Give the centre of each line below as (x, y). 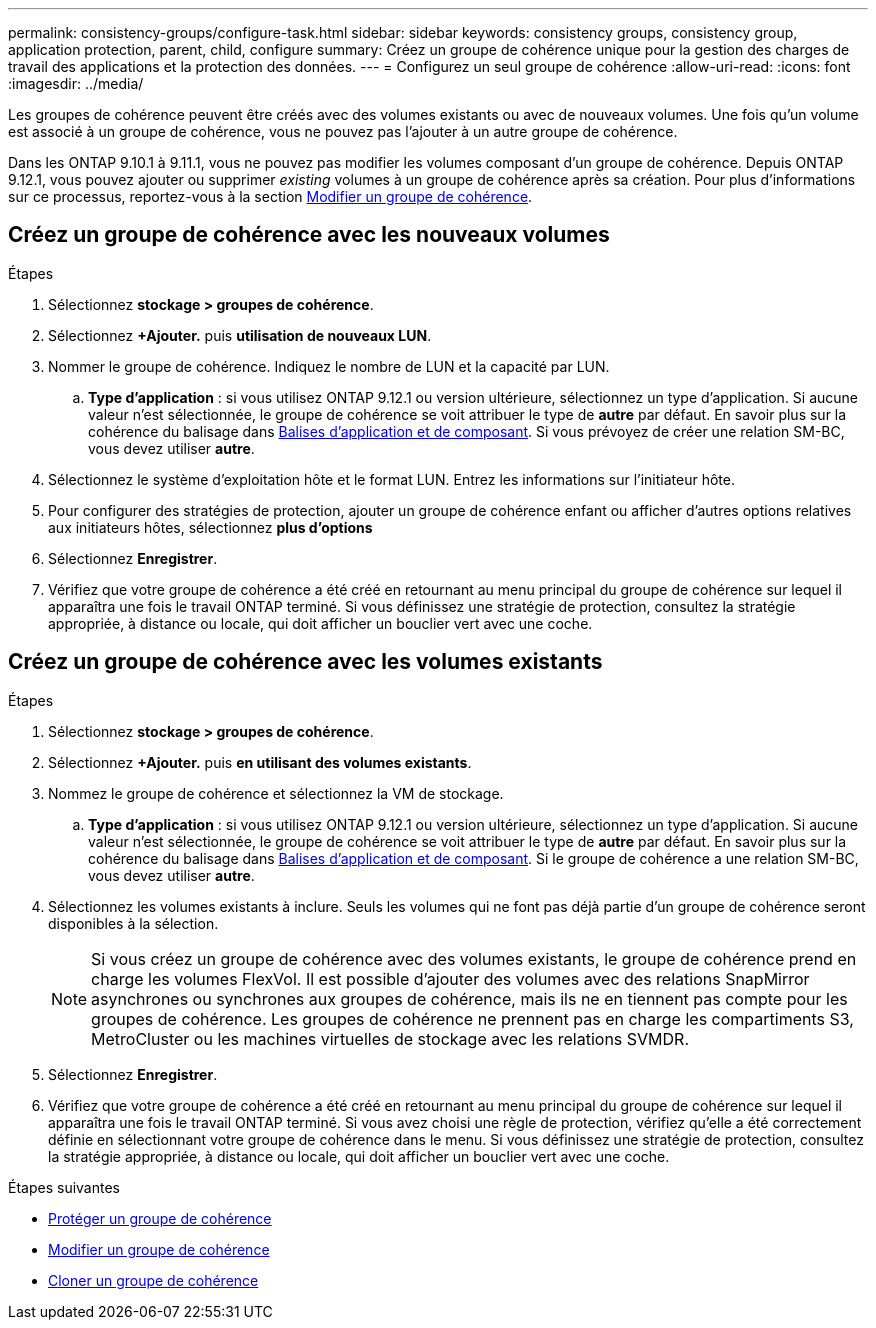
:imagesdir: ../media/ (76, 83)
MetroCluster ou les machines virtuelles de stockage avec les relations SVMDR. (390, 1038)
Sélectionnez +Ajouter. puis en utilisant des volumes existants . (260, 762)
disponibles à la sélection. (133, 923)
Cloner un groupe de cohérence (153, 1280)
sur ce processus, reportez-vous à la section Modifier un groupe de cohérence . (270, 196)
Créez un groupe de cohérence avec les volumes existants (305, 662)
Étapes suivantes (64, 1187)
